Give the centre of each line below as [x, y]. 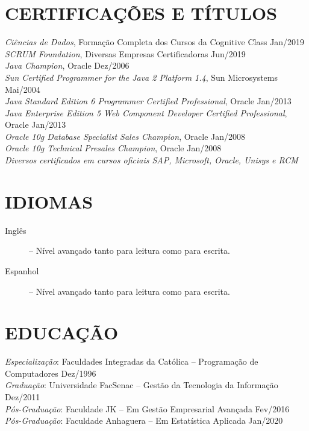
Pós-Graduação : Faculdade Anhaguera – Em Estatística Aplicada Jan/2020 [144, 420]
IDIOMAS [49, 201]
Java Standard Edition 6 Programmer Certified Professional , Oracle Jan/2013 [148, 101]
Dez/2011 [23, 397]
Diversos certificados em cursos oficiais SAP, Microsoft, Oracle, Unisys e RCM [151, 160]
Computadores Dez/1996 [51, 373]
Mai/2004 [23, 89]
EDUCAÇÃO [62, 332]
